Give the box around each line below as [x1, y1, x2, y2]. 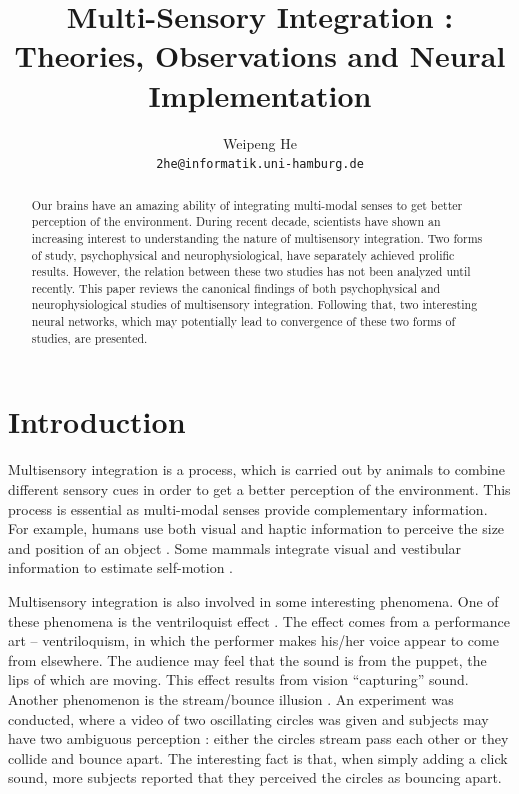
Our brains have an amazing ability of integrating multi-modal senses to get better [31, 196, 463, 213]
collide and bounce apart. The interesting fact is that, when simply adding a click [8, 747, 508, 768]
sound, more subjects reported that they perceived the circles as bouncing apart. [8, 767, 502, 788]
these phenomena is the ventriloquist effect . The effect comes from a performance [8, 610, 511, 631]
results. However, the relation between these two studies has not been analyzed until [31, 263, 471, 280]
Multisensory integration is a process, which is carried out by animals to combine [8, 459, 505, 480]
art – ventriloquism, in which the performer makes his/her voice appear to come [8, 630, 499, 651]
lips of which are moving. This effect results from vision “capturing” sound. [8, 669, 469, 690]
